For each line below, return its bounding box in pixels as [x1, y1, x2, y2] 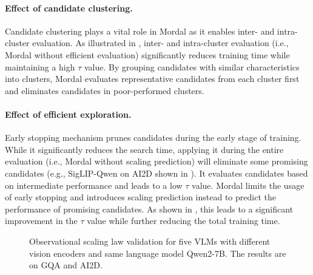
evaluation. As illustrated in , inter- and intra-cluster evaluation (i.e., [32, 36, 289, 49]
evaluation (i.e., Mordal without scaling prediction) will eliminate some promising [5, 155, 308, 168]
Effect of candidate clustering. [5, 1, 133, 14]
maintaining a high [5, 60, 75, 73]
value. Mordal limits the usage [192, 178, 305, 191]
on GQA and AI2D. [29, 259, 103, 271]
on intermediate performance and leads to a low [5, 178, 183, 191]
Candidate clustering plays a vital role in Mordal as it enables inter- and [5, 24, 275, 37]
